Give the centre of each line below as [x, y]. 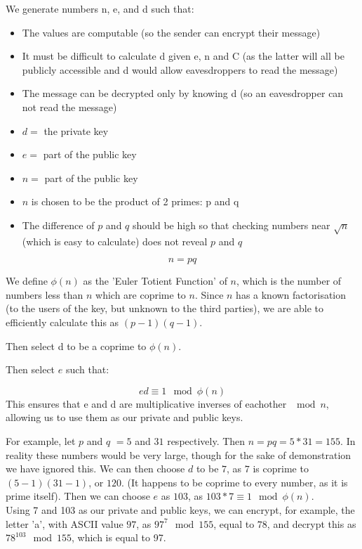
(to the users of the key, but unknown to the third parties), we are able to [165, 308]
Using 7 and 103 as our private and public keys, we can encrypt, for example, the [180, 510]
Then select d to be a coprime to [76, 345]
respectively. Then [206, 441]
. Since [209, 294]
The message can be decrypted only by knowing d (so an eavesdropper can [183, 93]
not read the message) [69, 106]
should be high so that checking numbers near [232, 225]
